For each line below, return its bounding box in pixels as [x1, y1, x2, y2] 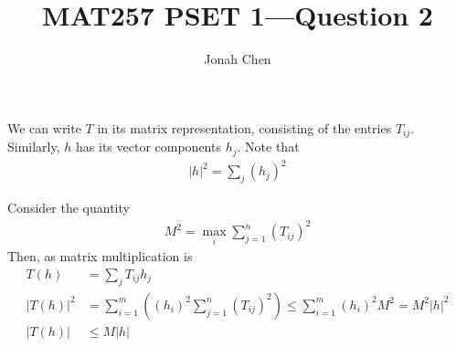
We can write [7, 118, 81, 137]
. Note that [237, 137, 300, 156]
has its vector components [76, 137, 221, 156]
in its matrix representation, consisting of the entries [97, 118, 392, 137]
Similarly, [7, 137, 60, 156]
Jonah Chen [204, 49, 271, 68]
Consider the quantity [7, 197, 130, 216]
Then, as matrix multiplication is [7, 247, 193, 266]
